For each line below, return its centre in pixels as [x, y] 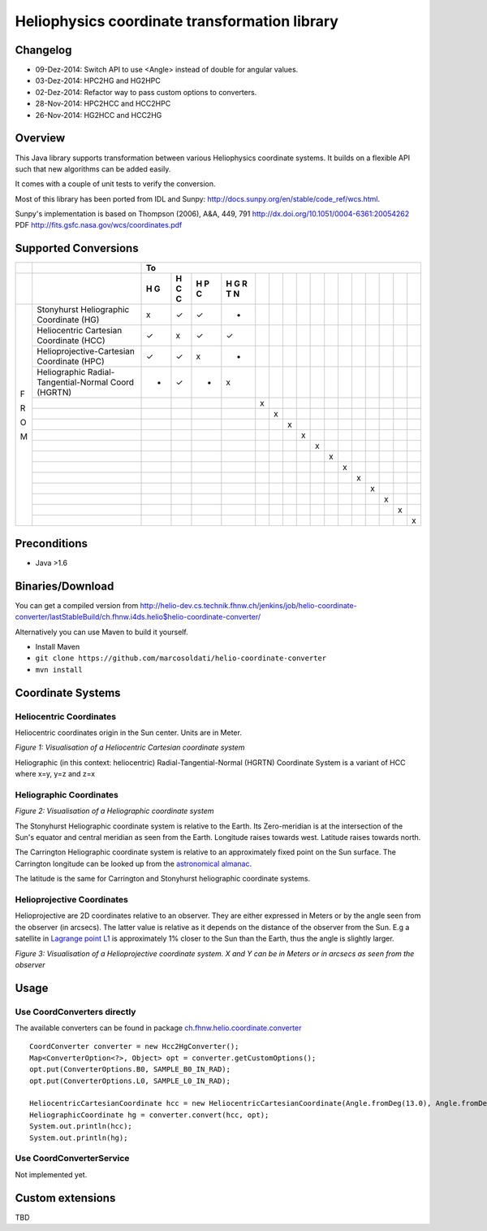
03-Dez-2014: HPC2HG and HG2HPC [98, 80]
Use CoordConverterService [72, 1159]
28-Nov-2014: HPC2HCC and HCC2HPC [103, 104]
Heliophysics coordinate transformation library [177, 21]
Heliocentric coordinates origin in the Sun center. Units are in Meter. [129, 733]
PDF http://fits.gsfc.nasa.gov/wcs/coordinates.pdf [99, 225]
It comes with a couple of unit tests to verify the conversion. [115, 184]
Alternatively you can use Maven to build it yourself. [101, 632]
